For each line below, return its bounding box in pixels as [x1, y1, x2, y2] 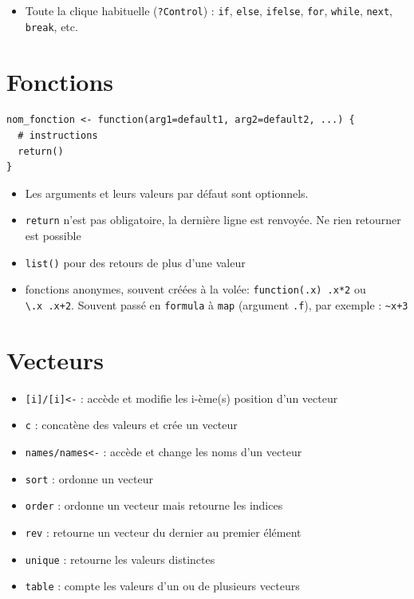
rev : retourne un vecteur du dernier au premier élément [25, 524, 302, 541]
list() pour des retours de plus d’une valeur [25, 254, 246, 270]
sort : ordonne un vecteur [25, 470, 153, 487]
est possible [25, 227, 81, 244]
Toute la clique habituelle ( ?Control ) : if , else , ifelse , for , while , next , [25, 2, 392, 18]
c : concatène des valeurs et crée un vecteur [25, 416, 238, 433]
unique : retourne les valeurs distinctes [25, 550, 215, 567]
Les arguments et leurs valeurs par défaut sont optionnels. [25, 184, 309, 201]
